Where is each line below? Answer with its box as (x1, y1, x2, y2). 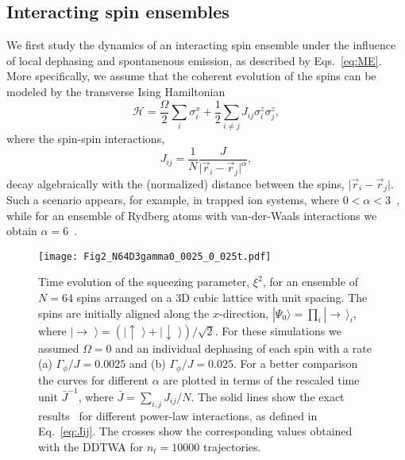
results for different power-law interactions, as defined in (38, 407, 318, 423)
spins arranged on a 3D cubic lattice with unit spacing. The (76, 289, 368, 306)
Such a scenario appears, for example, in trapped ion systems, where (6, 191, 340, 207)
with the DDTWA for (38, 438, 144, 454)
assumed (38, 339, 79, 356)
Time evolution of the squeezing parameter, (38, 273, 250, 290)
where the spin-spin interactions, (6, 130, 165, 147)
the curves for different (38, 371, 149, 388)
